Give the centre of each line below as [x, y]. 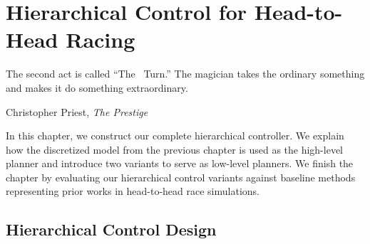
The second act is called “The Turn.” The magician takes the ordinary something [185, 74]
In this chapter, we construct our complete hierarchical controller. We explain [175, 136]
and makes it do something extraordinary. [97, 87]
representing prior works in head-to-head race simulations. [133, 191]
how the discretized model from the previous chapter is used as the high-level [175, 149]
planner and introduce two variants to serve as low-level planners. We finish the [180, 163]
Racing [101, 39]
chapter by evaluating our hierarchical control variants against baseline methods [181, 177]
